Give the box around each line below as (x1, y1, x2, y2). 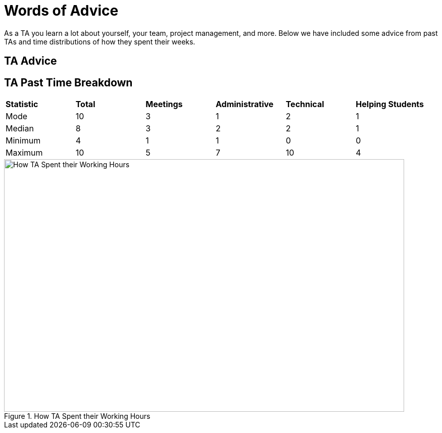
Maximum (6, 148, 43, 158)
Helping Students (356, 99, 424, 110)
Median (6, 123, 34, 134)
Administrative (216, 99, 274, 110)
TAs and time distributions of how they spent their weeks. (4, 37, 195, 46)
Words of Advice (4, 2, 119, 19)
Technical (285, 99, 324, 110)
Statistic (6, 99, 38, 110)
